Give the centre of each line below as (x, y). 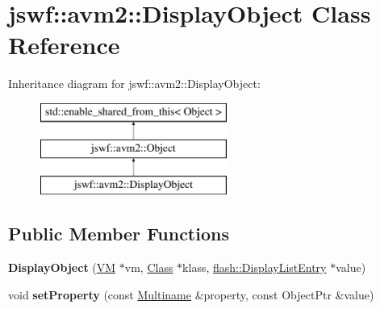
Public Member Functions (119, 234)
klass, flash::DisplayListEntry (255, 267)
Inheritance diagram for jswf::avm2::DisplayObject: (134, 84)
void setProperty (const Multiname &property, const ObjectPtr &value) (191, 294)
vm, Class (149, 267)
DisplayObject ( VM (62, 267)
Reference (64, 45)
